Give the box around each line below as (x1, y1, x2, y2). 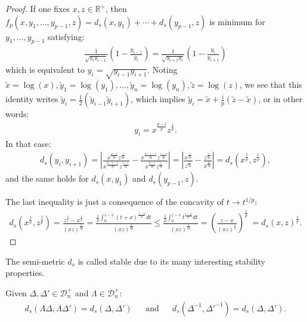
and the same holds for (5, 172, 89, 185)
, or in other (258, 93, 303, 105)
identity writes (5, 93, 58, 105)
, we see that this (240, 78, 302, 91)
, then (106, 2, 127, 14)
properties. (5, 266, 45, 279)
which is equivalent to (5, 63, 85, 76)
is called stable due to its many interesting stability (77, 254, 265, 267)
